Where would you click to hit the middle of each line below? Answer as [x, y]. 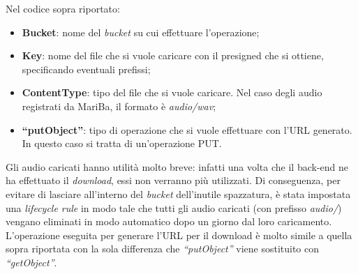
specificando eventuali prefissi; [86, 69]
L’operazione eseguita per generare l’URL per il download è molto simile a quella [179, 235]
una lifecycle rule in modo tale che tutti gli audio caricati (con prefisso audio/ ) [174, 207]
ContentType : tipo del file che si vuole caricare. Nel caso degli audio [172, 92]
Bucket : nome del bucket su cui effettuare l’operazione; [141, 32]
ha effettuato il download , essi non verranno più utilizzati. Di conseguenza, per [173, 180]
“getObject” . [31, 262]
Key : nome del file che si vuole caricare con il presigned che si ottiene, [173, 55]
